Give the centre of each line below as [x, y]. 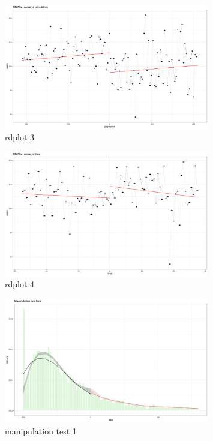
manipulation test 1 [41, 431]
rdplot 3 [20, 137]
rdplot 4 [20, 284]
